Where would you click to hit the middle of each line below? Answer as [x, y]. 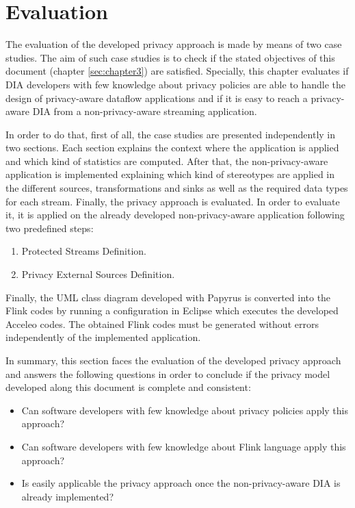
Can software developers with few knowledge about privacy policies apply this [185, 410]
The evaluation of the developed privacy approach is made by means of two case [174, 44]
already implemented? [68, 496]
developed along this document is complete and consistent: [128, 387]
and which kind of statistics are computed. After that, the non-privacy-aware [167, 161]
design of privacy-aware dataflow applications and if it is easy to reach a [157, 98]
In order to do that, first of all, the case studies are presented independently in [171, 134]
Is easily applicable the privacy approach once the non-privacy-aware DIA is [181, 483]
